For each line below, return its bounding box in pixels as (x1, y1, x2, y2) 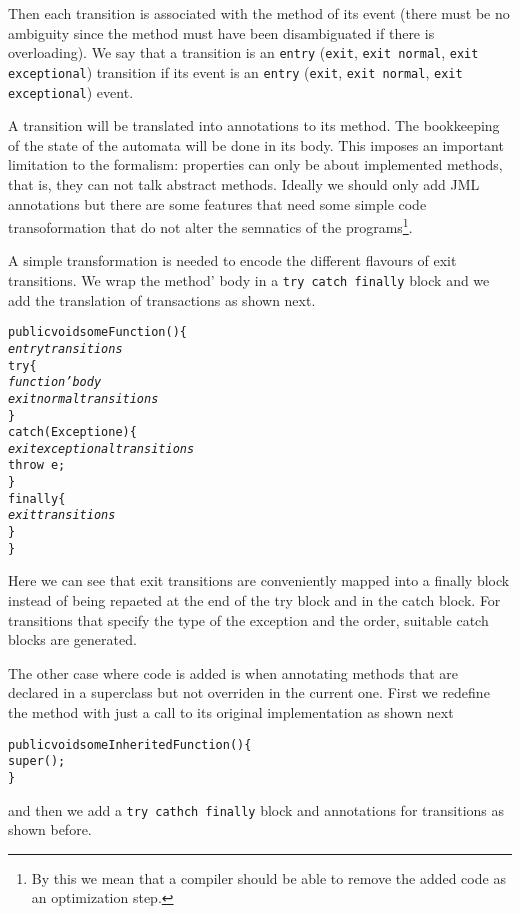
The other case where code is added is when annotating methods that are (8, 662, 458, 683)
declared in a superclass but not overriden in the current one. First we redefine (8, 682, 490, 703)
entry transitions (8, 341, 123, 356)
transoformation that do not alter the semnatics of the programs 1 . (8, 214, 413, 237)
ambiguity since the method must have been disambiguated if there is (8, 22, 435, 43)
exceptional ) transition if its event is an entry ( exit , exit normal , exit (8, 61, 463, 82)
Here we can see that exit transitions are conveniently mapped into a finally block (8, 570, 510, 591)
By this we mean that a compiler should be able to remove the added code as (31, 867, 506, 888)
